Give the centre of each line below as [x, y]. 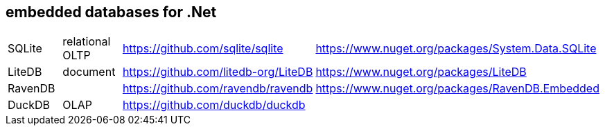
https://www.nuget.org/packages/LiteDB [421, 72]
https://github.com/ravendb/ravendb [218, 89]
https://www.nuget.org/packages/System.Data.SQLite [456, 49]
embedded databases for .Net [111, 12]
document [89, 72]
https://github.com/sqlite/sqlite [203, 49]
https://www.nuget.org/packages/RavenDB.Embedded [457, 89]
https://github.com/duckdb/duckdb [214, 105]
